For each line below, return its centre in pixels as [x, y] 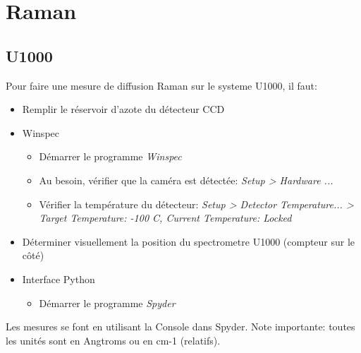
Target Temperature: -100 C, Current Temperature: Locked [165, 218]
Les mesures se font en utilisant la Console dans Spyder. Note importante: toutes [180, 327]
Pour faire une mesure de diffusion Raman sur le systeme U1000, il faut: [161, 85]
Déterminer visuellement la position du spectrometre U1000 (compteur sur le [189, 241]
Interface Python [59, 279]
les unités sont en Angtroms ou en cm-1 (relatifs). [113, 340]
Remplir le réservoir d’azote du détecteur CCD [123, 109]
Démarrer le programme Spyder [107, 303]
